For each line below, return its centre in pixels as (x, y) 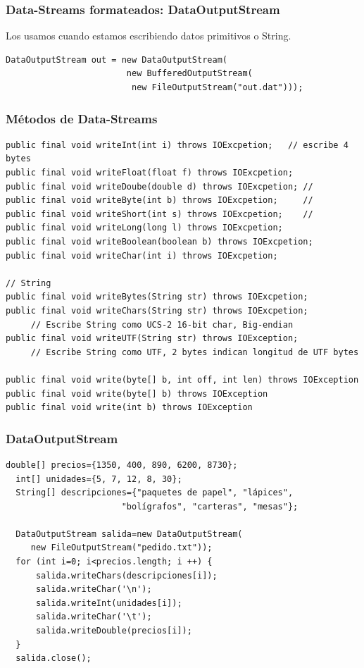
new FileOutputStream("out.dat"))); (217, 87)
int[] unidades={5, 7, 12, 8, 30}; (99, 479)
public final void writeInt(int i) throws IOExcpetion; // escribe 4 (177, 145)
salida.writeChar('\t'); (94, 617)
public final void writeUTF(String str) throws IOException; (152, 339)
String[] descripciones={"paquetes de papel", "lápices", (155, 493)
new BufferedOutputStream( (189, 74)
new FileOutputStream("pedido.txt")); (121, 548)
